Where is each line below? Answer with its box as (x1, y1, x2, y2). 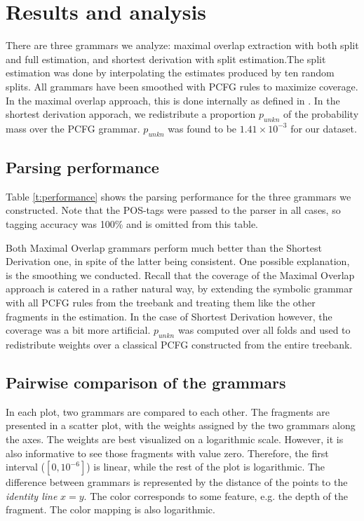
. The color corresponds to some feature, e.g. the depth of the (83, 488, 349, 503)
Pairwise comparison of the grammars (6, 372, 286, 393)
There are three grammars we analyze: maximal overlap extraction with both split (6, 38, 359, 53)
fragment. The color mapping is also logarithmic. (6, 502, 215, 517)
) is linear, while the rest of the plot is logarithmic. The (86, 459, 325, 474)
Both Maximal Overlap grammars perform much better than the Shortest (6, 240, 322, 255)
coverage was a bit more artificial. (6, 323, 151, 337)
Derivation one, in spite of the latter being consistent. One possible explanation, (6, 254, 350, 269)
